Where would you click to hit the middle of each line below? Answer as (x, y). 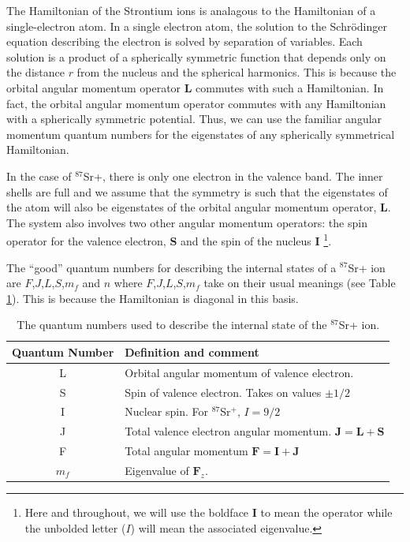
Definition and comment (192, 351)
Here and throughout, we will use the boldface (137, 512)
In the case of (39, 176)
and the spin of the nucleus (246, 240)
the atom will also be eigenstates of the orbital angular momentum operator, (192, 207)
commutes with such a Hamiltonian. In (290, 87)
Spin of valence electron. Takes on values (223, 392)
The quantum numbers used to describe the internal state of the (172, 325)
